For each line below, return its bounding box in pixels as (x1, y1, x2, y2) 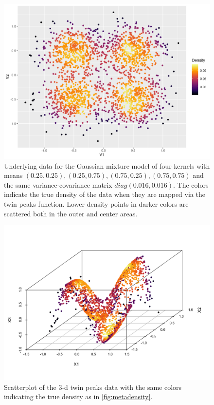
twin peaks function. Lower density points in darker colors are (4, 198, 189, 209)
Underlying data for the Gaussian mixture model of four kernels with (4, 160, 210, 171)
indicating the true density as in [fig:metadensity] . (4, 391, 153, 402)
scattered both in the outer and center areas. (4, 208, 138, 218)
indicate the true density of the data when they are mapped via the (4, 189, 205, 199)
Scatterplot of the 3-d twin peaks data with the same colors (4, 382, 182, 392)
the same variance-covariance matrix (4, 179, 112, 190)
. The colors (173, 179, 209, 190)
